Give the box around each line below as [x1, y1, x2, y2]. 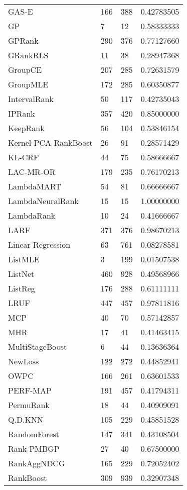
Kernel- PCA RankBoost [8, 137, 93, 148]
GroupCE [8, 64, 42, 75]
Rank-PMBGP [8, 443, 60, 454]
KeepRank [8, 122, 45, 134]
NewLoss [8, 355, 39, 367]
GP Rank [8, 35, 39, 46]
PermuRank [8, 399, 50, 411]
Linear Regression [8, 239, 71, 250]
